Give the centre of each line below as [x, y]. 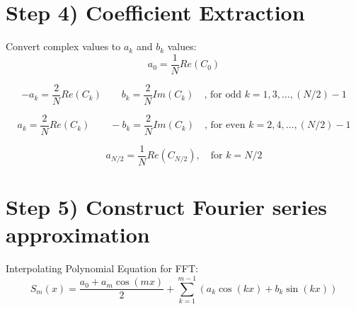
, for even [225, 126]
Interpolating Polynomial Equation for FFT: [102, 268]
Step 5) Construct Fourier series [166, 207]
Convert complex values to [63, 46]
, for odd [223, 95]
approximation [78, 234]
